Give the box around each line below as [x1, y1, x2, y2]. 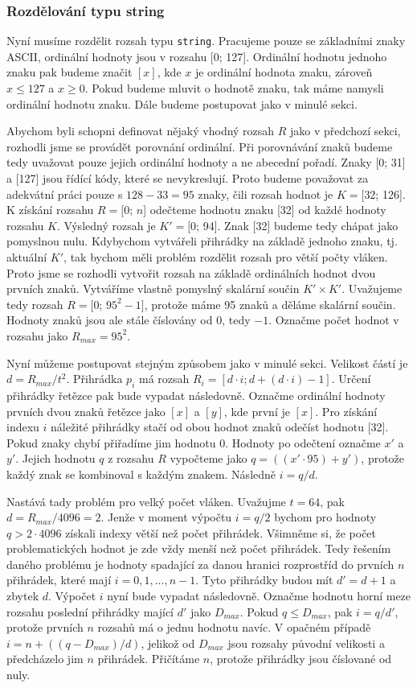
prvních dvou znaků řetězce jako [6, 402, 166, 419]
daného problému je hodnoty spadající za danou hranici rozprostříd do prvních [6, 555, 395, 572]
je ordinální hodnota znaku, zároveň [194, 64, 373, 80]
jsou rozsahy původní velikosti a [227, 634, 385, 651]
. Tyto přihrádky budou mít [195, 571, 333, 588]
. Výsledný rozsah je [56, 216, 156, 233]
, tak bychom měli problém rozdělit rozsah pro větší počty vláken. [63, 249, 388, 265]
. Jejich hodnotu [15, 450, 96, 467]
